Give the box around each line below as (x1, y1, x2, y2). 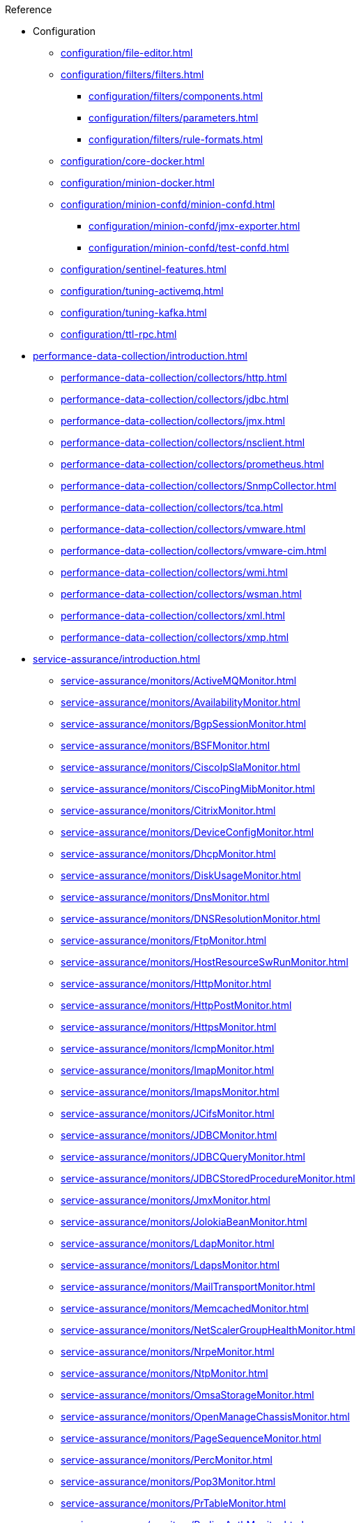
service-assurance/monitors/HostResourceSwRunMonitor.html (61, 956, 348, 968)
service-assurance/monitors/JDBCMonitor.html (61, 1129, 277, 1141)
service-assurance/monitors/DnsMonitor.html (61, 891, 270, 903)
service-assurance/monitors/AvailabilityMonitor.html (61, 696, 300, 708)
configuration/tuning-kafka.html (61, 307, 207, 318)
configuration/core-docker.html (61, 155, 205, 167)
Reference (5, 3, 52, 15)
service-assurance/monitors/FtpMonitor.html (61, 934, 267, 946)
